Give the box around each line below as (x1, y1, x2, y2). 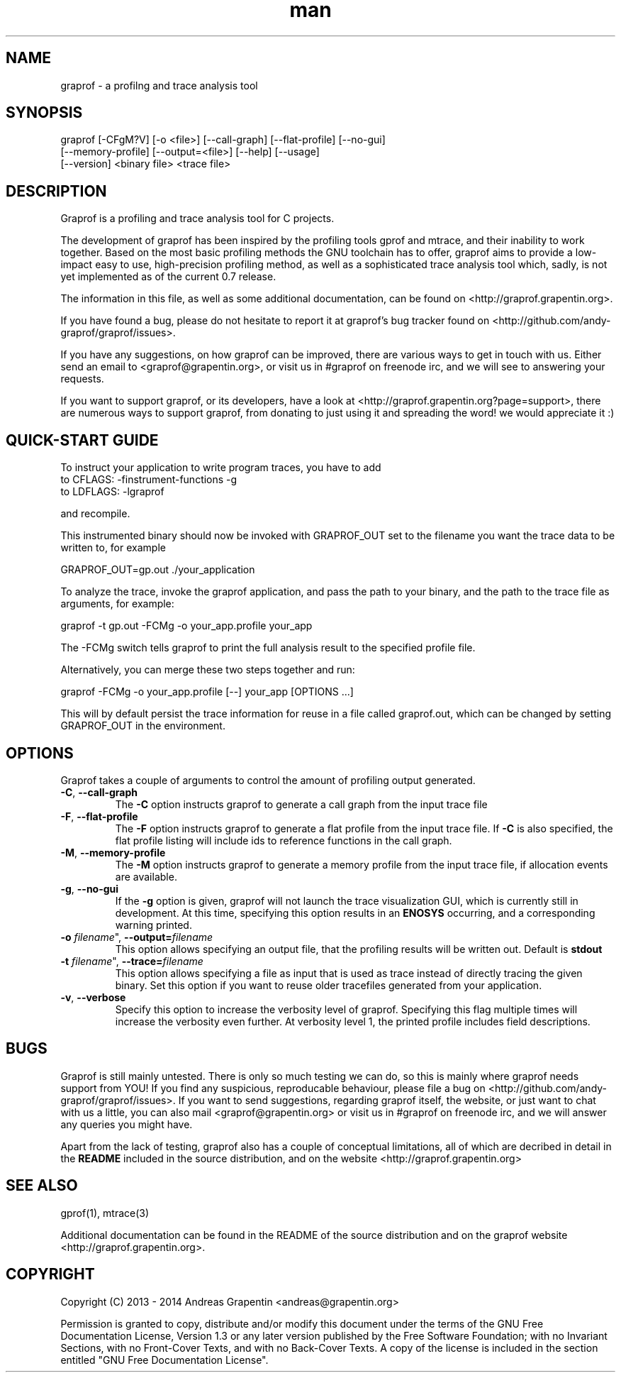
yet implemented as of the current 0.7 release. (60, 270, 276, 283)
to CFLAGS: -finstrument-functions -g (60, 473, 237, 486)
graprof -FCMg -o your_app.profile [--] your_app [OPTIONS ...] (60, 685, 354, 698)
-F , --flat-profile (60, 810, 138, 822)
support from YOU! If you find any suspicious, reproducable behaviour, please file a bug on (60, 1081, 486, 1094)
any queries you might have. (60, 1118, 193, 1130)
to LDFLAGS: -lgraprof (60, 485, 164, 498)
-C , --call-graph (60, 786, 138, 798)
